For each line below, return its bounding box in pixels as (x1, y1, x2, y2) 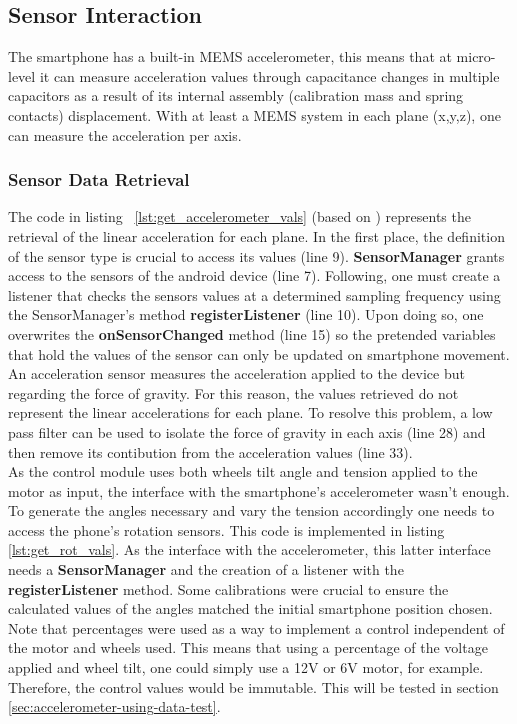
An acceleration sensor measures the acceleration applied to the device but (8, 363, 465, 384)
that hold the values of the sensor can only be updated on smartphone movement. (8, 343, 510, 364)
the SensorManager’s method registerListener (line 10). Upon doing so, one (8, 304, 484, 325)
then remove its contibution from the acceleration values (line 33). (8, 441, 413, 462)
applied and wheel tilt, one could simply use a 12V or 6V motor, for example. (8, 657, 484, 678)
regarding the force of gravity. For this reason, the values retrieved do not (8, 382, 459, 403)
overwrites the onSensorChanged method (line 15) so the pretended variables (8, 323, 496, 344)
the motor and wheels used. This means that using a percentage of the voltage (8, 637, 488, 658)
